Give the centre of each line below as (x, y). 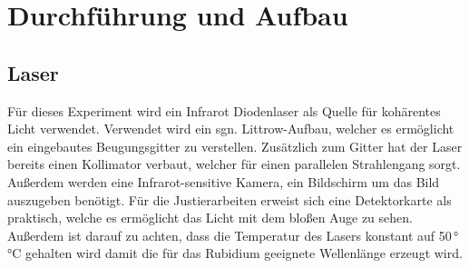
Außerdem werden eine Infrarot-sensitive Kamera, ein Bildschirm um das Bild (224, 181)
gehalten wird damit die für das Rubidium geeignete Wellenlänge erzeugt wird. (244, 253)
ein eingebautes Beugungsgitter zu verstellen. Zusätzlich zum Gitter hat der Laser (235, 146)
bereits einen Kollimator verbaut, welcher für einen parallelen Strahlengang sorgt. (234, 164)
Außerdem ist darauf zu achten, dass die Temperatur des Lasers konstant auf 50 (230, 235)
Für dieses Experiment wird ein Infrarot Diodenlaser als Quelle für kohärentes (224, 110)
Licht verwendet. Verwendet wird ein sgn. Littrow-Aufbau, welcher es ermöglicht (231, 129)
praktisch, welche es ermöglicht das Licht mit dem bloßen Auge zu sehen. (210, 218)
